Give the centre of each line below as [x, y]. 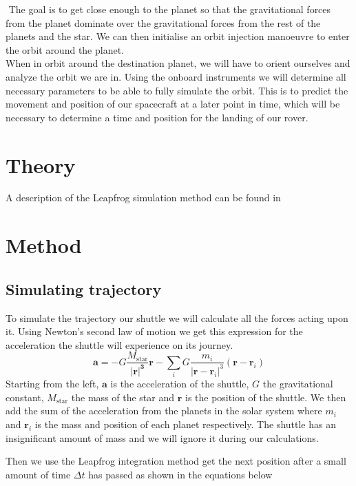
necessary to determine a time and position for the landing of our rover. [157, 117]
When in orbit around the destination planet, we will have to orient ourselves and [178, 63]
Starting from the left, [52, 384]
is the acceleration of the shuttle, [180, 384]
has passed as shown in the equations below [180, 474]
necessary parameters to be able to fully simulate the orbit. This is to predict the [177, 90]
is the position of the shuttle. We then [265, 397]
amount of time [38, 474]
